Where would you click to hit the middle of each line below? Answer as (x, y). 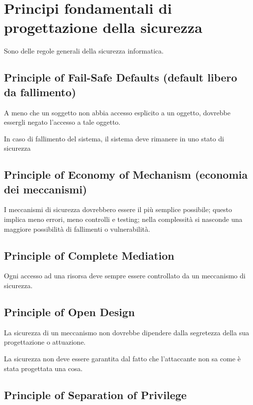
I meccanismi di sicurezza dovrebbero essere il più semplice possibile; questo (118, 209)
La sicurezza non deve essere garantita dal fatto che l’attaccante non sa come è (122, 359)
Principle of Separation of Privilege (95, 394)
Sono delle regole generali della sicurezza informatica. (84, 51)
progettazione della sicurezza (103, 27)
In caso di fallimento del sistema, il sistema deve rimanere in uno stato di (114, 138)
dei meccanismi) (46, 189)
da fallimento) (40, 92)
